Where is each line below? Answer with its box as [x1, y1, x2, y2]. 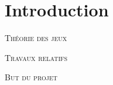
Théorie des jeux [5, 32, 67, 44]
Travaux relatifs [5, 51, 68, 63]
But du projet [5, 71, 57, 83]
